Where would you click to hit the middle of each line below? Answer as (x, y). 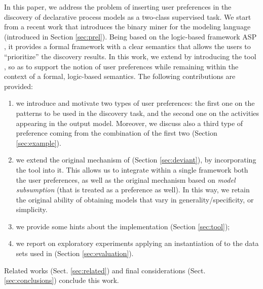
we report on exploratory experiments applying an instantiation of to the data (137, 243)
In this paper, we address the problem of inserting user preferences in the (118, 7)
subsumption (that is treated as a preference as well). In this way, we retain (133, 190)
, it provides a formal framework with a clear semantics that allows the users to (127, 46)
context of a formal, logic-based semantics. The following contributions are (120, 76)
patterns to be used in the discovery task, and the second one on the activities (138, 113)
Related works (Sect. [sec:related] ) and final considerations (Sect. (105, 270)
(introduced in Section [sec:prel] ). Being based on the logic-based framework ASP (130, 36)
